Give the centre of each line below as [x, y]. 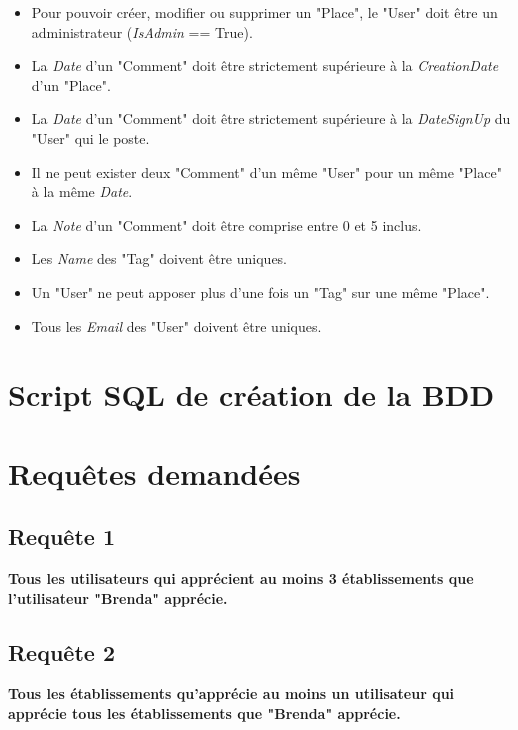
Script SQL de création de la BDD [251, 394]
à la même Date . [82, 191]
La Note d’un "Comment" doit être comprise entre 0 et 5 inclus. [226, 224]
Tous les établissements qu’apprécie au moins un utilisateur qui [231, 693]
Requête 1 [61, 536]
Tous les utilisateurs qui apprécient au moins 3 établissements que [241, 578]
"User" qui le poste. [90, 137]
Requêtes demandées [154, 472]
